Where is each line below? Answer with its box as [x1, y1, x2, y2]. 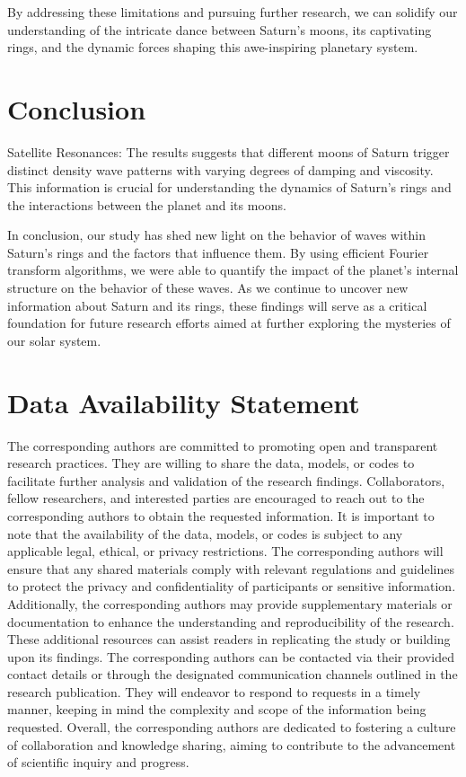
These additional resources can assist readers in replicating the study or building [7, 630, 451, 649]
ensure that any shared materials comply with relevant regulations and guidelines [7, 559, 454, 578]
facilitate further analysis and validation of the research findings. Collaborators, [7, 471, 445, 490]
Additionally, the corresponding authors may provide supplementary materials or [7, 594, 453, 613]
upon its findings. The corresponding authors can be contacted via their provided [7, 647, 454, 666]
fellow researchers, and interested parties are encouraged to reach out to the [7, 489, 425, 508]
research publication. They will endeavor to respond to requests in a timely [7, 682, 421, 701]
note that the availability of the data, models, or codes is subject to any [7, 524, 403, 543]
